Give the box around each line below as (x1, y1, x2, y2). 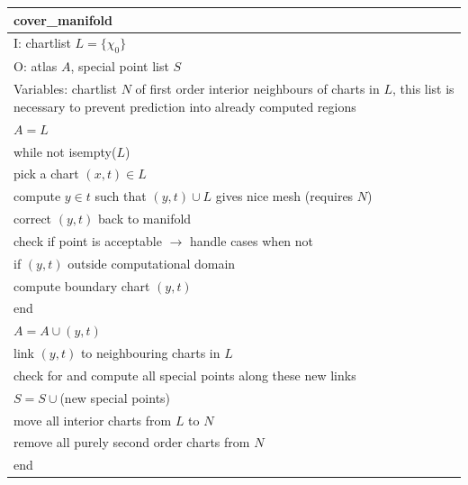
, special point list (70, 57, 169, 76)
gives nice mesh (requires (215, 187, 354, 206)
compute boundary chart (13, 276, 150, 295)
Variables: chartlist (13, 79, 117, 98)
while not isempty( (13, 142, 117, 160)
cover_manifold (13, 10, 113, 29)
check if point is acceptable (13, 231, 162, 250)
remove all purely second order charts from (13, 433, 250, 452)
